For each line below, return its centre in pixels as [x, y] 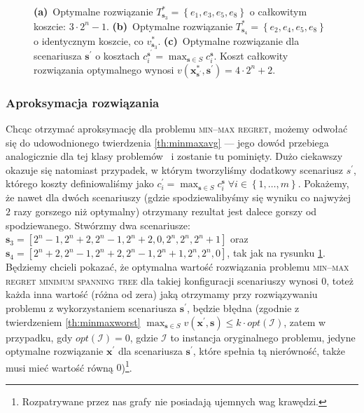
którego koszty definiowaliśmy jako [80, 183]
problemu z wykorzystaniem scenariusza [91, 308]
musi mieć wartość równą [59, 367]
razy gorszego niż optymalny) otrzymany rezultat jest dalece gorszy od [165, 211]
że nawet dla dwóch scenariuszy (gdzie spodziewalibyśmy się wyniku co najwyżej [178, 197]
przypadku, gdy [39, 337]
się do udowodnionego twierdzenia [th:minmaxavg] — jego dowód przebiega [167, 142]
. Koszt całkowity [251, 55]
